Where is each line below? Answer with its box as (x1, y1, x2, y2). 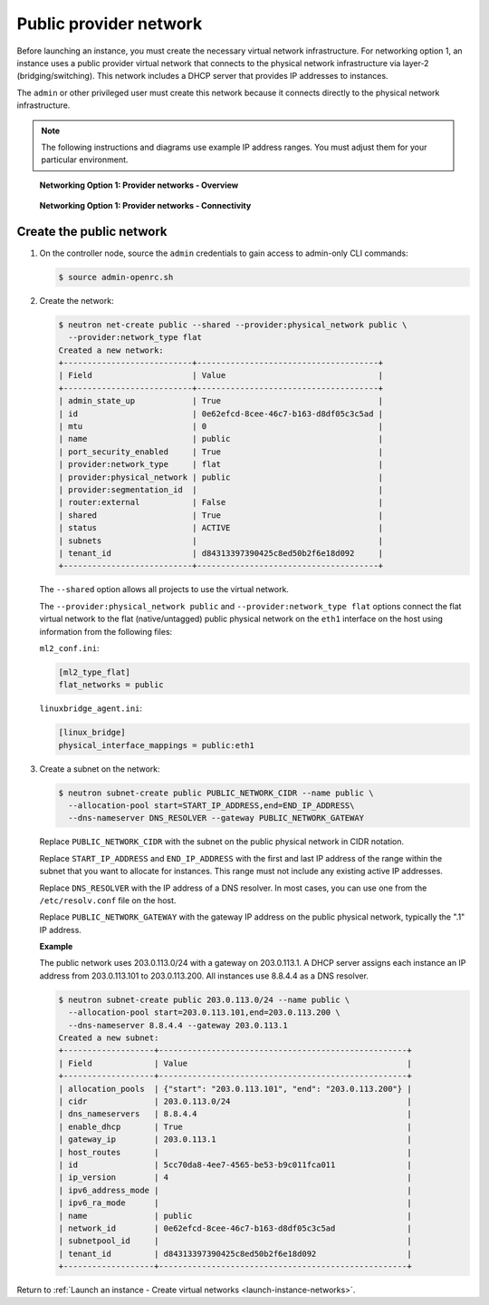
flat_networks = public (58, 680, 165, 690)
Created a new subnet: (58, 1033, 159, 1043)
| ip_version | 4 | (58, 1173, 412, 1183)
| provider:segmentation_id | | (58, 485, 384, 494)
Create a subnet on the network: (39, 763, 160, 774)
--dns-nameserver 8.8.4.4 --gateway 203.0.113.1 (68, 1020, 289, 1030)
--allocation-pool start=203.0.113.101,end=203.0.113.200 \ (68, 1008, 340, 1018)
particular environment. (41, 154, 129, 165)
